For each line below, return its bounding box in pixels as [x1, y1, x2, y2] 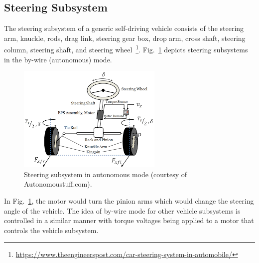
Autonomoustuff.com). [24, 179, 92, 189]
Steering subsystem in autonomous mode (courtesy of [24, 169, 187, 179]
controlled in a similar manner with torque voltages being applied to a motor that [4, 215, 254, 226]
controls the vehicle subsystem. [4, 225, 99, 235]
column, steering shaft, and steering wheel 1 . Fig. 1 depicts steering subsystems [4, 43, 248, 55]
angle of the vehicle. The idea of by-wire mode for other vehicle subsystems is [4, 205, 241, 216]
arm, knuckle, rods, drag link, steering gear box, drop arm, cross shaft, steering [4, 32, 246, 43]
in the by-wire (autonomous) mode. [4, 54, 112, 64]
